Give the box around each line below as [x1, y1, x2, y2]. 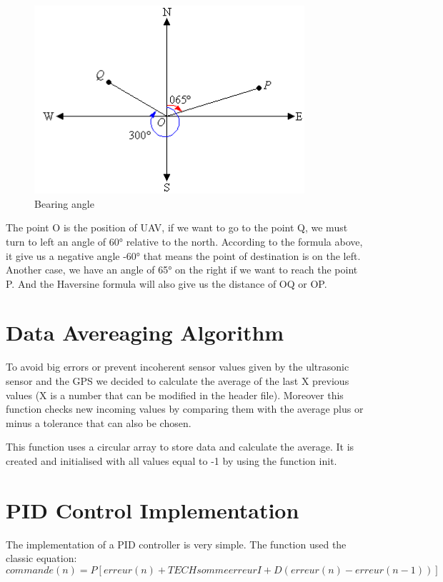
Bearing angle [34, 196, 94, 211]
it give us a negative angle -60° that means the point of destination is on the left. [6, 248, 361, 263]
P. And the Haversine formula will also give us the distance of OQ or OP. [6, 276, 327, 291]
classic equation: [6, 551, 77, 566]
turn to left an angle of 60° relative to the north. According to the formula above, [6, 234, 363, 249]
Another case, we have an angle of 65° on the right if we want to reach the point [6, 262, 358, 277]
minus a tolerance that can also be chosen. [6, 415, 191, 430]
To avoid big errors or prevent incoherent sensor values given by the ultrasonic [6, 359, 349, 374]
